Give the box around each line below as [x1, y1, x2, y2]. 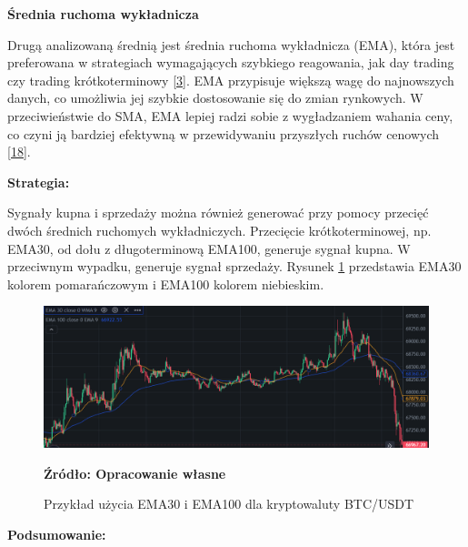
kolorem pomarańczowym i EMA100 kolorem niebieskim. [7, 274, 324, 293]
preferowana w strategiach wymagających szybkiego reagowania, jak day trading [7, 53, 454, 72]
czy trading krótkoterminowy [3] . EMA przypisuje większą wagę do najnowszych [7, 70, 454, 89]
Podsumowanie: [7, 524, 106, 543]
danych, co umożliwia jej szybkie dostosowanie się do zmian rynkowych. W [7, 88, 423, 107]
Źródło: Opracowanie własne [44, 463, 226, 482]
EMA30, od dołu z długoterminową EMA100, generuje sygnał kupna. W [7, 238, 411, 258]
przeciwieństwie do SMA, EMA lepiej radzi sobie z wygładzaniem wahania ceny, [7, 106, 453, 125]
